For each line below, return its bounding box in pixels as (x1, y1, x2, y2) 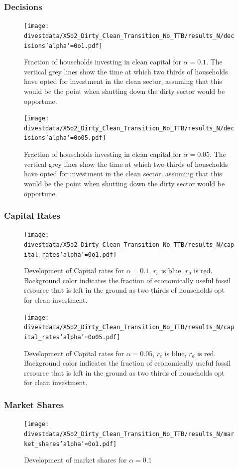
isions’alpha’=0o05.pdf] (24, 134, 106, 142)
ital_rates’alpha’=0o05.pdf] (24, 333, 120, 341)
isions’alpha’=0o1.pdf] (24, 42, 103, 49)
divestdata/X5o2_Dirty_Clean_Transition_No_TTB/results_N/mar (24, 430, 235, 438)
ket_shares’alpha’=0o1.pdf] (24, 440, 117, 448)
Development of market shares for (24, 455, 127, 465)
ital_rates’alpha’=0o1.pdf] (24, 251, 117, 258)
